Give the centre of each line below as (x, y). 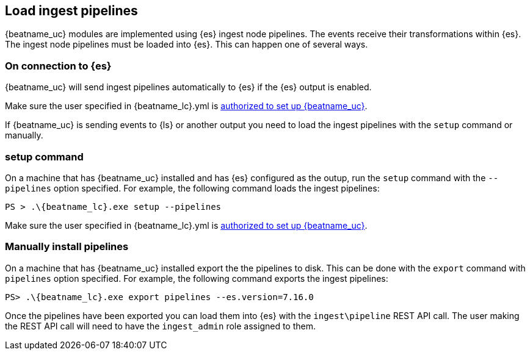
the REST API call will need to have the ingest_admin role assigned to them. (160, 326)
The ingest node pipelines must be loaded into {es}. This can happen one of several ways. (187, 45)
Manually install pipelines (67, 247)
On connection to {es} (58, 66)
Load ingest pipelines (71, 11)
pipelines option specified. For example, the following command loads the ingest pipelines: (192, 188)
